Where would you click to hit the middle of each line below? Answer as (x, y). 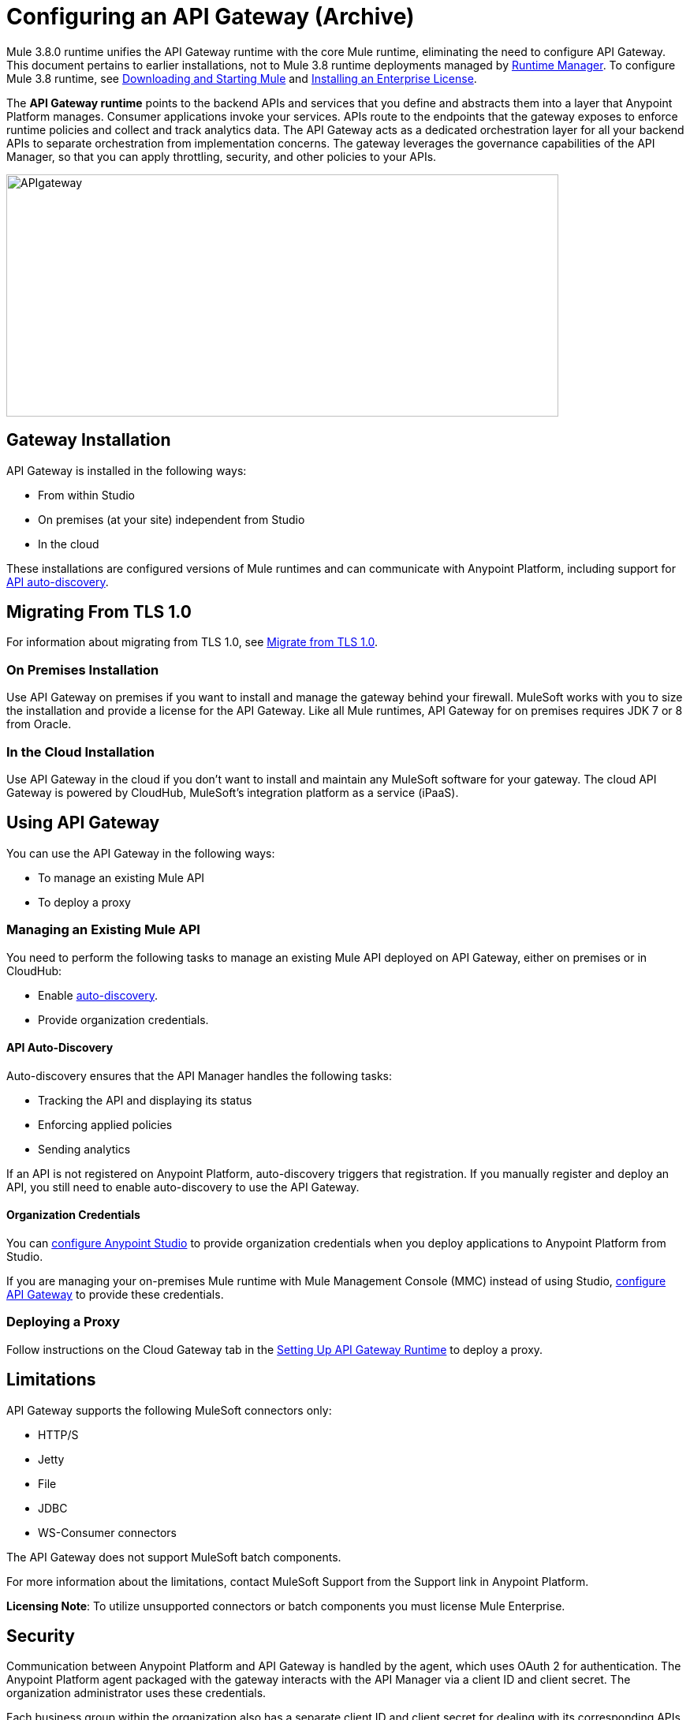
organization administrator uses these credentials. (136, 1693)
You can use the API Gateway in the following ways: (141, 853)
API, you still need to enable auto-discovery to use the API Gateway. (183, 1187)
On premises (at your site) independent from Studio (172, 519)
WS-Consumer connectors (108, 1532)
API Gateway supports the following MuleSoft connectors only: (169, 1410)
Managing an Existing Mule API (103, 930)
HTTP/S (58, 1434)
